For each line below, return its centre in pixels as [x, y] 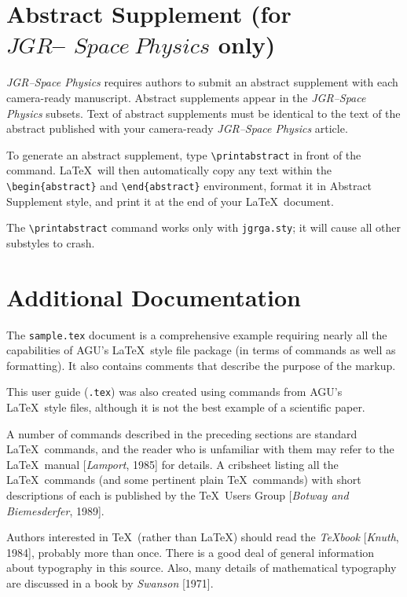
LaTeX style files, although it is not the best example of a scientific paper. [186, 407]
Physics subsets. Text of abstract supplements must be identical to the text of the [203, 113]
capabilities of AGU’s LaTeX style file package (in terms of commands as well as [201, 350]
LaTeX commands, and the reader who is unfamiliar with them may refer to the [200, 449]
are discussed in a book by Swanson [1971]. [110, 583]
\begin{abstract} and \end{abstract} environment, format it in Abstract [189, 185]
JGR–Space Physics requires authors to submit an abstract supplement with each [202, 82]
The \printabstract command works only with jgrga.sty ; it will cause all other [204, 227]
